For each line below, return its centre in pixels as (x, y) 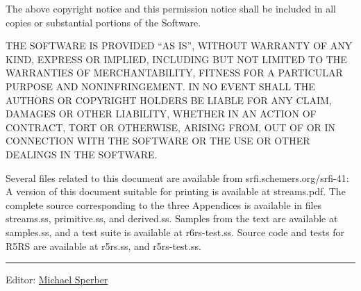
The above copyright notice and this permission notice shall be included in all (171, 8)
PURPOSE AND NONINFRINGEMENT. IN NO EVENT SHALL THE (160, 86)
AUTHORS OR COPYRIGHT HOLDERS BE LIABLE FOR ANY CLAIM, (169, 100)
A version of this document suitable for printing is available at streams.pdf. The (176, 191)
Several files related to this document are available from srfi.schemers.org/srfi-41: (177, 177)
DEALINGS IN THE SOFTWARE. (82, 154)
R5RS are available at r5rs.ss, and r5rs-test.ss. (103, 246)
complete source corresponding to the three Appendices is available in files (164, 205)
